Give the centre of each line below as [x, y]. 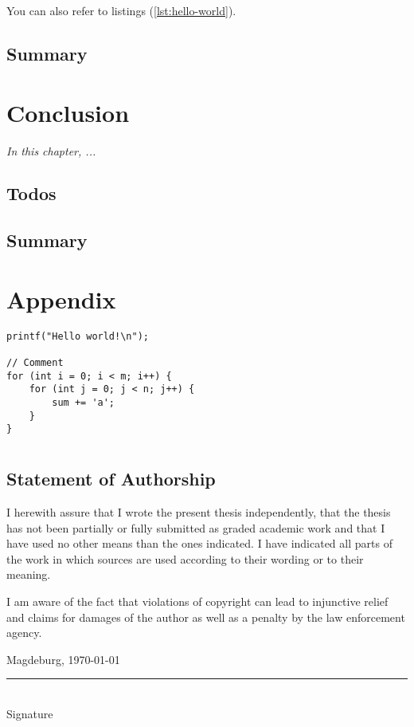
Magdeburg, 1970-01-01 [63, 659]
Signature [30, 713]
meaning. [29, 574]
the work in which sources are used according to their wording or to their [185, 558]
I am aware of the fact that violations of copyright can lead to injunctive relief [197, 601]
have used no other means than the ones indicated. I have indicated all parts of [199, 543]
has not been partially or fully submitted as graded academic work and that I [196, 527]
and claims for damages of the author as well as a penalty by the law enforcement [206, 617]
